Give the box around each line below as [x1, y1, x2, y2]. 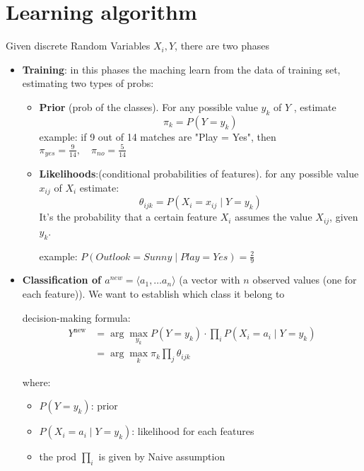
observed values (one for [252, 272, 357, 287]
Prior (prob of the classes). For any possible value [39, 99, 258, 114]
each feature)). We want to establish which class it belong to [22, 286, 285, 301]
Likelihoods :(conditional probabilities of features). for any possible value [39, 166, 359, 181]
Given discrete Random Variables [6, 38, 151, 53]
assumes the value [235, 209, 312, 224]
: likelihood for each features [131, 424, 254, 438]
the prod [39, 449, 77, 464]
